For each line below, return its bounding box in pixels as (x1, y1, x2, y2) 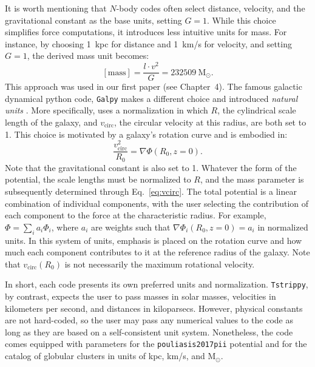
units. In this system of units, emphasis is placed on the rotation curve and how (5, 234, 302, 246)
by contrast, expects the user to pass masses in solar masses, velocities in (5, 290, 276, 303)
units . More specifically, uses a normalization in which (5, 104, 208, 116)
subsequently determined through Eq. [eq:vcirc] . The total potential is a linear (5, 185, 297, 198)
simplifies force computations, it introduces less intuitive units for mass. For (5, 25, 287, 38)
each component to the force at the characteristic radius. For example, (5, 209, 266, 221)
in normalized (257, 220, 308, 233)
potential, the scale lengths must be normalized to (5, 173, 191, 186)
